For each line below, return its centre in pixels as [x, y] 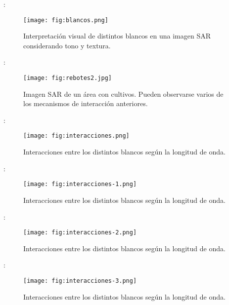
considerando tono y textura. [67, 45]
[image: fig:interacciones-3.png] [80, 281]
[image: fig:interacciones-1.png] [80, 184]
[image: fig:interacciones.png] [76, 136]
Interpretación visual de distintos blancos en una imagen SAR [117, 36]
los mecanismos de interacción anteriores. [86, 103]
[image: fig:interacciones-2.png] [80, 233]
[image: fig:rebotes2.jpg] [68, 78]
